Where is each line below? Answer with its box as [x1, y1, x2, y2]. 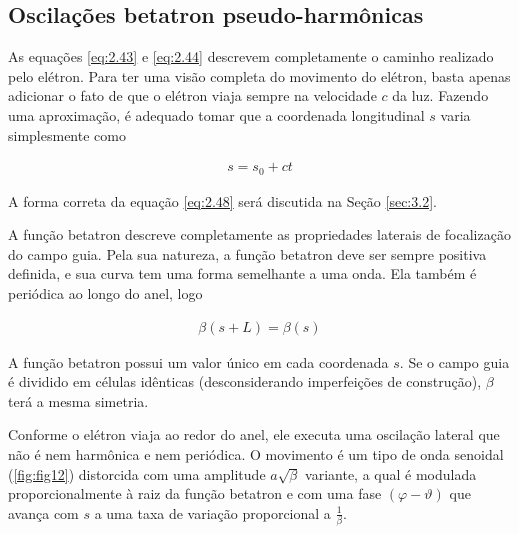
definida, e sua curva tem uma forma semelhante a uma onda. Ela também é [8, 263, 477, 284]
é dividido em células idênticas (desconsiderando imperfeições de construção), [8, 371, 482, 392]
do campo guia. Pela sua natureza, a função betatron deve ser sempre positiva [8, 243, 487, 264]
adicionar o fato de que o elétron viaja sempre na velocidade [8, 85, 377, 106]
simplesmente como [8, 124, 126, 145]
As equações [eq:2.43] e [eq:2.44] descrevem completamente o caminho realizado [8, 46, 494, 67]
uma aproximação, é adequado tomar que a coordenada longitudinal [8, 104, 425, 125]
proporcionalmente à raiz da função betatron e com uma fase [8, 483, 382, 504]
